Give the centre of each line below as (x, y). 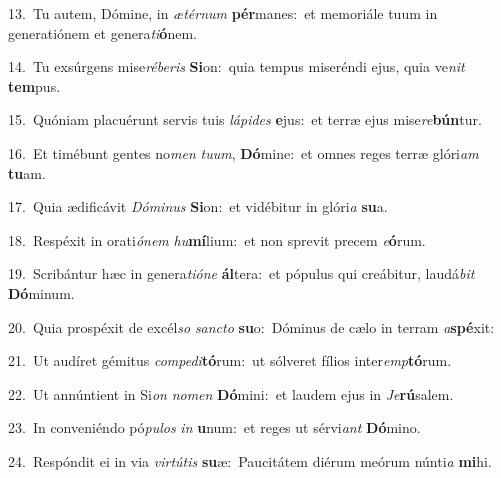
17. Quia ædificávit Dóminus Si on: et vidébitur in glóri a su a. (198, 206)
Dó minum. (41, 292)
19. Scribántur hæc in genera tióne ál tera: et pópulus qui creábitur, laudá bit (241, 273)
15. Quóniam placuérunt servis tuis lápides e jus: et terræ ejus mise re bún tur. (245, 119)
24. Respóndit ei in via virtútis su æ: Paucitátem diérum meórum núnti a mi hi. (250, 460)
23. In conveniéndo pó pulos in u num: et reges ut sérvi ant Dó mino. (214, 427)
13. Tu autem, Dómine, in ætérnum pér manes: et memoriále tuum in (223, 13)
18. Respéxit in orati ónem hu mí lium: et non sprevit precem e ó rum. (217, 239)
